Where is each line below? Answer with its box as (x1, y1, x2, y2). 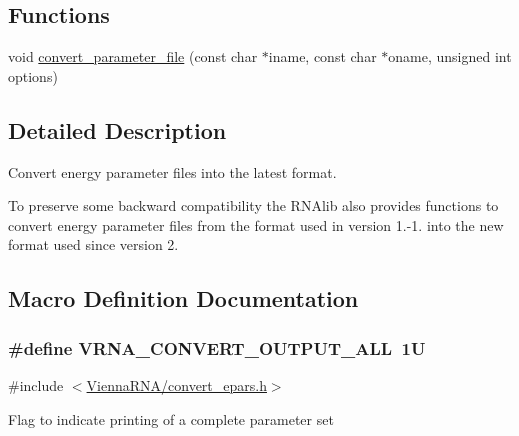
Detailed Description (8, 114, 227, 145)
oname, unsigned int (388, 46, 512, 67)
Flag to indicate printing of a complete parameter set (8, 408, 334, 429)
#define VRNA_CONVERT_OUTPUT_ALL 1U (8, 335, 426, 360)
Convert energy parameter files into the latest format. (8, 161, 337, 182)
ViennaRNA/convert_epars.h (86, 374, 267, 395)
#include (8, 374, 64, 395)
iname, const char (268, 46, 377, 67)
